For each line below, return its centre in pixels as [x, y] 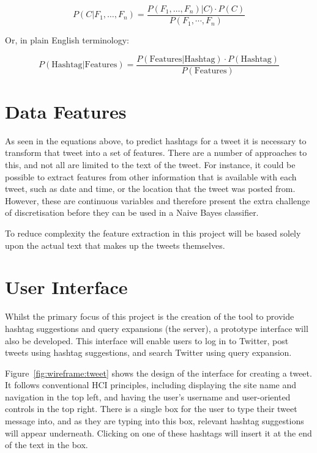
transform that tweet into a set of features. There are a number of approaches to [156, 153]
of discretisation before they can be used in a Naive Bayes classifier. [132, 212]
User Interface [66, 287]
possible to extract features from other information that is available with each [151, 176]
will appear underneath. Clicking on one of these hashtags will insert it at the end [158, 433]
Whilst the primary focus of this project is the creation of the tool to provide [150, 316]
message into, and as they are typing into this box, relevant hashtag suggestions [155, 421]
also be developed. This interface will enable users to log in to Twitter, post [147, 340]
